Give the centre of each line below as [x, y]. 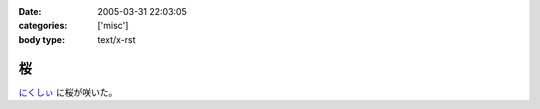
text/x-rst [116, 39]
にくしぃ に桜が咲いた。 [68, 92]
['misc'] [113, 26]
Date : [30, 11]
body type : [41, 39]
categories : [43, 26]
